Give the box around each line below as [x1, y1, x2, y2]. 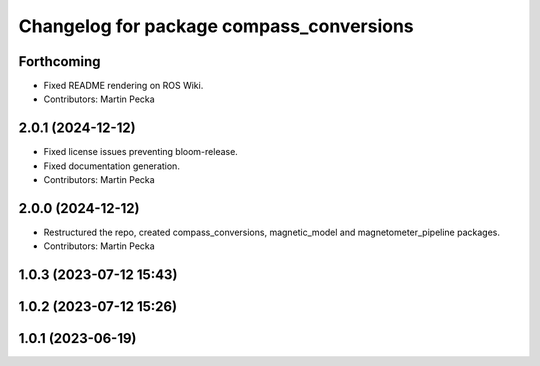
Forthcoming [18, 53, 101, 70]
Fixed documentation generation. [43, 160, 180, 172]
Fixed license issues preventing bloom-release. [43, 146, 239, 158]
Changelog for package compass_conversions [18, 15, 414, 37]
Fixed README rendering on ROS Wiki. [43, 80, 204, 92]
